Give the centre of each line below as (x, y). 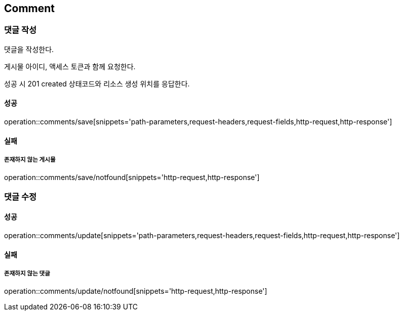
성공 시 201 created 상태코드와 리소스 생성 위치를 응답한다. (97, 83)
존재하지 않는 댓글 (27, 274)
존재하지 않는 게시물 (30, 160)
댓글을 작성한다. (29, 49)
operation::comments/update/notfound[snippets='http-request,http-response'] (136, 291)
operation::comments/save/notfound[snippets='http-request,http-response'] (132, 177)
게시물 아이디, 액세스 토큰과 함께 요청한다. (70, 66)
